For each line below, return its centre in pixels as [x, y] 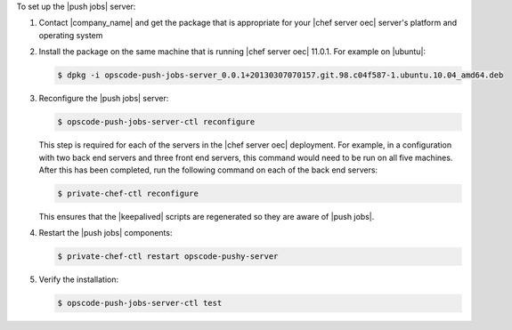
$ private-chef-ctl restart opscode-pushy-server [168, 257]
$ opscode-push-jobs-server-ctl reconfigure [156, 122]
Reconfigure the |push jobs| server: [104, 99]
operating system [71, 35]
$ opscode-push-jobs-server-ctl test [140, 303]
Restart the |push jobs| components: [106, 233]
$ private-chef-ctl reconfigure [128, 193]
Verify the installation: [79, 279]
